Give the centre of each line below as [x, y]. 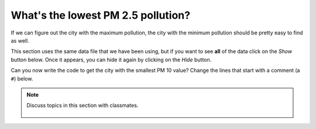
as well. [20, 40]
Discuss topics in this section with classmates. [83, 106]
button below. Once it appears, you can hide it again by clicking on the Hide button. [111, 60]
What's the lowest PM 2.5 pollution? [100, 15]
